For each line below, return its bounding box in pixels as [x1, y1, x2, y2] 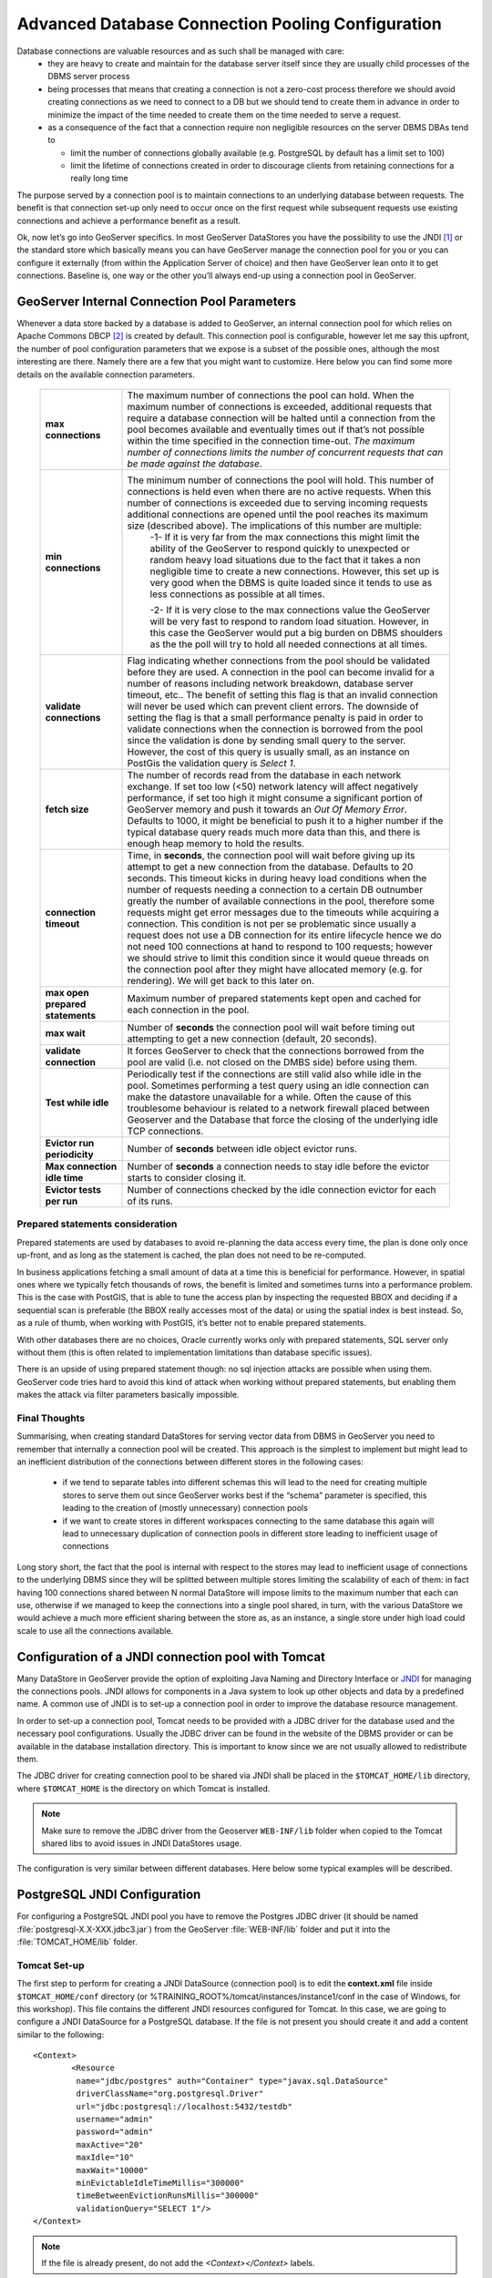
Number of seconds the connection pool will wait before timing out [127, 1021, 415, 1034]
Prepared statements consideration [16, 1217, 178, 1230]
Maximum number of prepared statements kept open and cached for [127, 992, 422, 1005]
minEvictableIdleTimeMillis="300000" [76, 2178, 245, 2188]
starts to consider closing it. [127, 1172, 247, 1185]
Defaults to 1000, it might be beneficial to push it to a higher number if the [127, 815, 444, 827]
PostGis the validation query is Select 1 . [127, 757, 296, 770]
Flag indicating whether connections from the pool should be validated [127, 654, 431, 667]
